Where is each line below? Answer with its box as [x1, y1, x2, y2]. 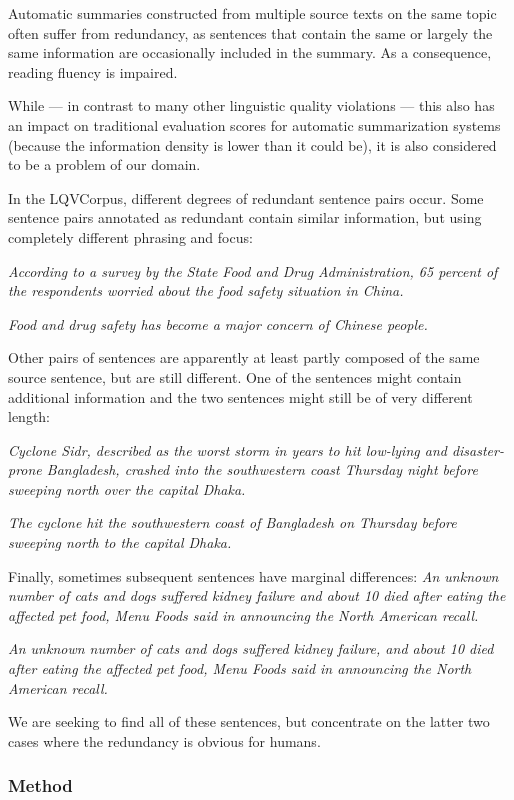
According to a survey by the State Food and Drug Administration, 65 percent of [8, 260, 498, 281]
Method [8, 773, 73, 798]
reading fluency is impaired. [8, 61, 178, 82]
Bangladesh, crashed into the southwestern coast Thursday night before [46, 459, 478, 480]
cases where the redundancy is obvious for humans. [8, 730, 321, 751]
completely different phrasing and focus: [8, 226, 253, 247]
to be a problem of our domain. [8, 154, 201, 175]
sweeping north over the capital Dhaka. [8, 478, 246, 499]
